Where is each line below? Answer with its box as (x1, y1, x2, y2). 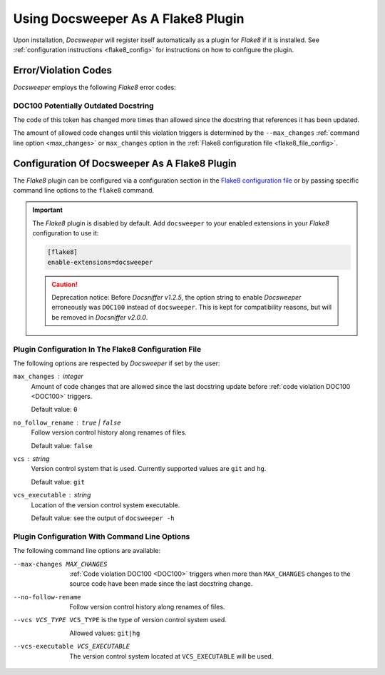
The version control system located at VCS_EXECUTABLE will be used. (69, 651, 274, 660)
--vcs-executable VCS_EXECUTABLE (13, 642, 130, 651)
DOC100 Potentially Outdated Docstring (13, 101, 154, 111)
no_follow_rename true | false (13, 418, 121, 427)
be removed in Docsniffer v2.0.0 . (51, 313, 148, 321)
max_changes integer (13, 372, 83, 381)
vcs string (13, 455, 50, 463)
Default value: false (31, 441, 93, 450)
